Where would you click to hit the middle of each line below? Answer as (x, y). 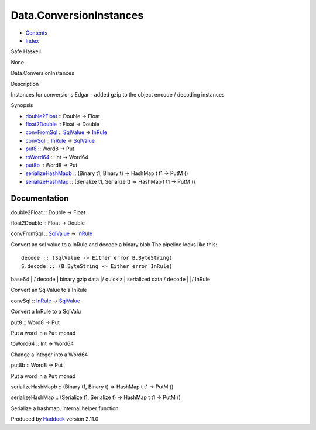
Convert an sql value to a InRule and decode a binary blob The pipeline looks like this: (114, 244)
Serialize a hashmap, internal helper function (65, 408)
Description (25, 84)
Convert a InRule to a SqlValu (46, 312)
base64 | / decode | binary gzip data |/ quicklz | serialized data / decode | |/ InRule (111, 279)
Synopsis (22, 105)
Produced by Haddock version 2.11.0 (55, 419)
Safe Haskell (26, 51)
